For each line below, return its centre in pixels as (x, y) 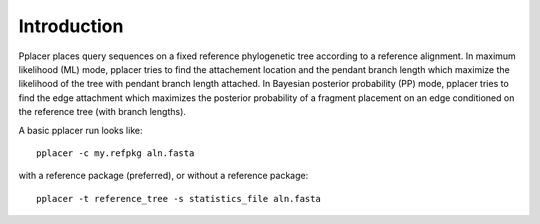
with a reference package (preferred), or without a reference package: (163, 176)
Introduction (71, 26)
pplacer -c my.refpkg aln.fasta (115, 153)
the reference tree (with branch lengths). (102, 112)
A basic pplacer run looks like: (80, 130)
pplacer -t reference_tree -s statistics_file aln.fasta (179, 198)
